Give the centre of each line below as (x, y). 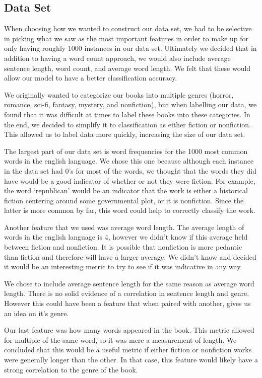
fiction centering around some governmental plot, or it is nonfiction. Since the (124, 200)
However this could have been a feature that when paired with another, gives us (127, 303)
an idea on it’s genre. (37, 313)
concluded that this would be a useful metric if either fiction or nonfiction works (128, 350)
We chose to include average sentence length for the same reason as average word (129, 283)
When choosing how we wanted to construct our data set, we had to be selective (128, 28)
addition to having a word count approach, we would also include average (117, 58)
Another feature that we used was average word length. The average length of (124, 227)
